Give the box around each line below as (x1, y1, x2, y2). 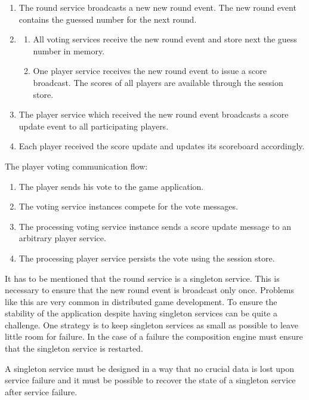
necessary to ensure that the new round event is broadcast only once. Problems (5, 284, 294, 296)
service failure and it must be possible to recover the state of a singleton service (5, 374, 296, 386)
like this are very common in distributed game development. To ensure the (5, 295, 277, 307)
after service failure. (5, 385, 78, 398)
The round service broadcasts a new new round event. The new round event (18, 1, 296, 13)
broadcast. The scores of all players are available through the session (33, 76, 283, 88)
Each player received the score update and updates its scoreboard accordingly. (18, 140, 305, 152)
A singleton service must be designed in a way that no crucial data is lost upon (5, 362, 295, 374)
